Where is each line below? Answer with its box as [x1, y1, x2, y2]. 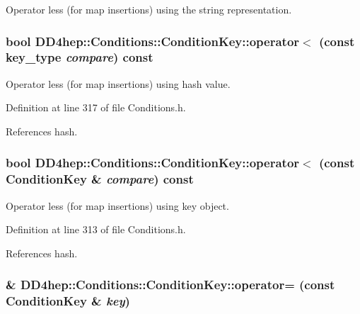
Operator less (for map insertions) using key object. [6, 198, 229, 213]
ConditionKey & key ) [6, 292, 130, 310]
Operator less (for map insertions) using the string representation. [6, 2, 292, 16]
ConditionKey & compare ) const [6, 170, 194, 188]
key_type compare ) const [6, 48, 153, 66]
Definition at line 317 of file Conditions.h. [6, 100, 186, 115]
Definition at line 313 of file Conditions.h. [6, 222, 186, 237]
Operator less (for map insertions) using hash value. [6, 76, 231, 91]
